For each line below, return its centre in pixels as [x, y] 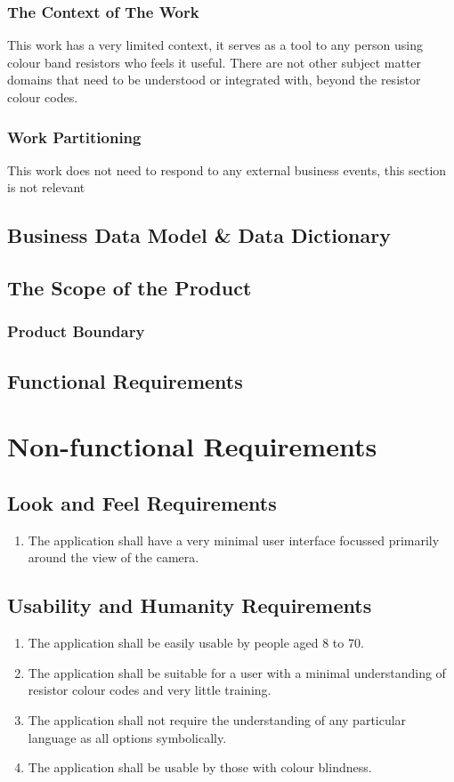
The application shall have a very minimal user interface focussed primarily [234, 540]
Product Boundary [76, 331]
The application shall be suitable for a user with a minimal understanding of [237, 672]
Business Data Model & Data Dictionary [199, 235]
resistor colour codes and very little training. [150, 690]
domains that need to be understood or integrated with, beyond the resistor [214, 80]
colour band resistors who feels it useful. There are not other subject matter [215, 62]
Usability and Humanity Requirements [190, 605]
